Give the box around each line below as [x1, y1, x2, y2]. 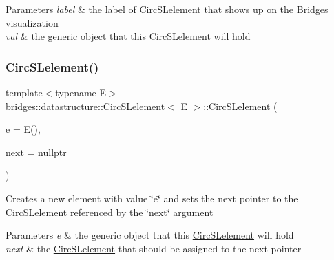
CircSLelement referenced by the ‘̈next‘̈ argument [6, 204, 213, 219]
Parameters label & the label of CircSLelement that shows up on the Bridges [6, 2, 328, 16]
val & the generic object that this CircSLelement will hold [6, 29, 251, 43]
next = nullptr [6, 144, 67, 159]
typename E [55, 85, 107, 99]
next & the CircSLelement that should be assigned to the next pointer [6, 241, 302, 255]
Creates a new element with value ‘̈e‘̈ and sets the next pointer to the [6, 191, 298, 205]
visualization [6, 15, 59, 30]
